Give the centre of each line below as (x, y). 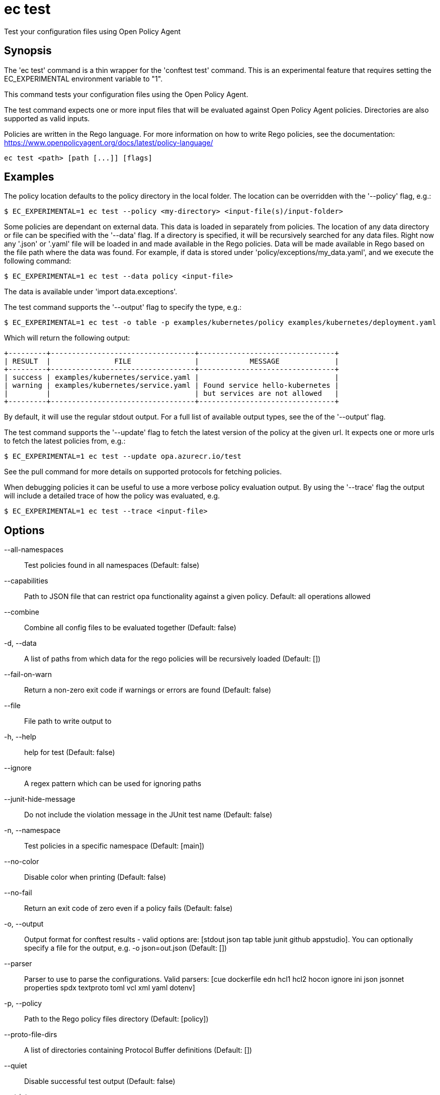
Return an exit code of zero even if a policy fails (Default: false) (128, 908)
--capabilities (26, 581)
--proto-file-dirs (31, 1035)
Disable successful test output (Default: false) (100, 1081)
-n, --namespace (32, 830)
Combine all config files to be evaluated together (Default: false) (130, 628)
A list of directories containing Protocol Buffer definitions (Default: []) (138, 1050)
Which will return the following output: (67, 338)
